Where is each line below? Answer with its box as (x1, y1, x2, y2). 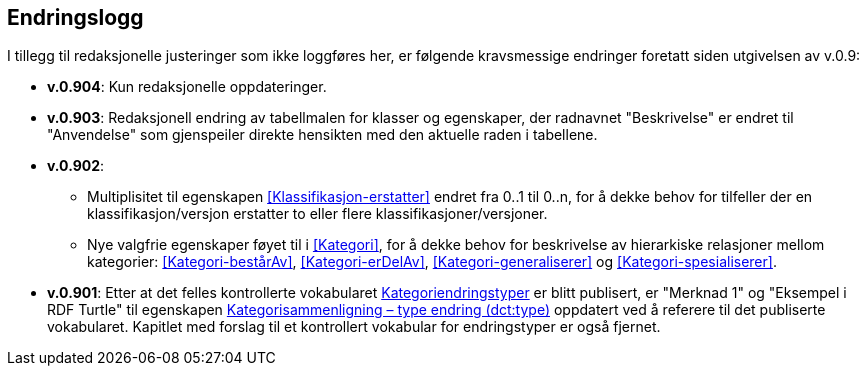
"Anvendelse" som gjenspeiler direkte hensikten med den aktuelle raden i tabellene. (47, 126, 598, 144)
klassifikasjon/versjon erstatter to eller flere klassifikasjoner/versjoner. (87, 205, 548, 223)
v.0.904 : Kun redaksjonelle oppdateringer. (47, 78, 327, 96)
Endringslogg (7, 5, 144, 30)
